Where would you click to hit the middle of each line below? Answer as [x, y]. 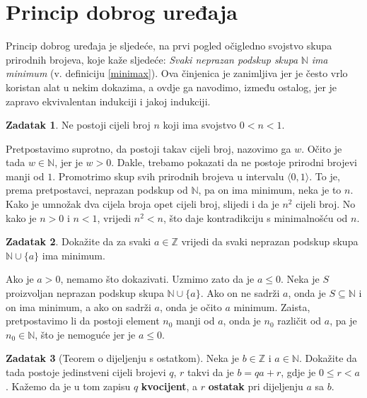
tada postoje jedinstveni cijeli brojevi [86, 372]
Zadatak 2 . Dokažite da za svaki [78, 241]
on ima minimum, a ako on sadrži [78, 306]
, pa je [343, 321]
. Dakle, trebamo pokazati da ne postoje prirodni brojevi [234, 162]
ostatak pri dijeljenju [256, 386]
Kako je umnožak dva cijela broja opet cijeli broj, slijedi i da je [142, 204]
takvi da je [211, 372]
